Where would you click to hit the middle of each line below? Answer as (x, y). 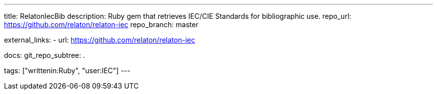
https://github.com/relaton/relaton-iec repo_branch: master (101, 24)
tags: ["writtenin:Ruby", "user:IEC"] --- (67, 70)
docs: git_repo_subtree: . (45, 55)
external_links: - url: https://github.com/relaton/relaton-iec (100, 40)
